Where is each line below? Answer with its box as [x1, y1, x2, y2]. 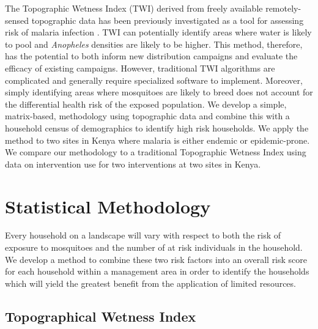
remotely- [265, 2, 301, 14]
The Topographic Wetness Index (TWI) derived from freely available [5, 2, 263, 14]
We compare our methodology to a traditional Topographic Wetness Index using [5, 146, 306, 158]
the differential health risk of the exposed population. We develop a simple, [5, 97, 287, 110]
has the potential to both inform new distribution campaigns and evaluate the [5, 50, 298, 62]
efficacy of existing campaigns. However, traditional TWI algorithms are [5, 61, 275, 74]
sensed [5, 13, 29, 26]
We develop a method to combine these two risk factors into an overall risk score [5, 253, 308, 265]
